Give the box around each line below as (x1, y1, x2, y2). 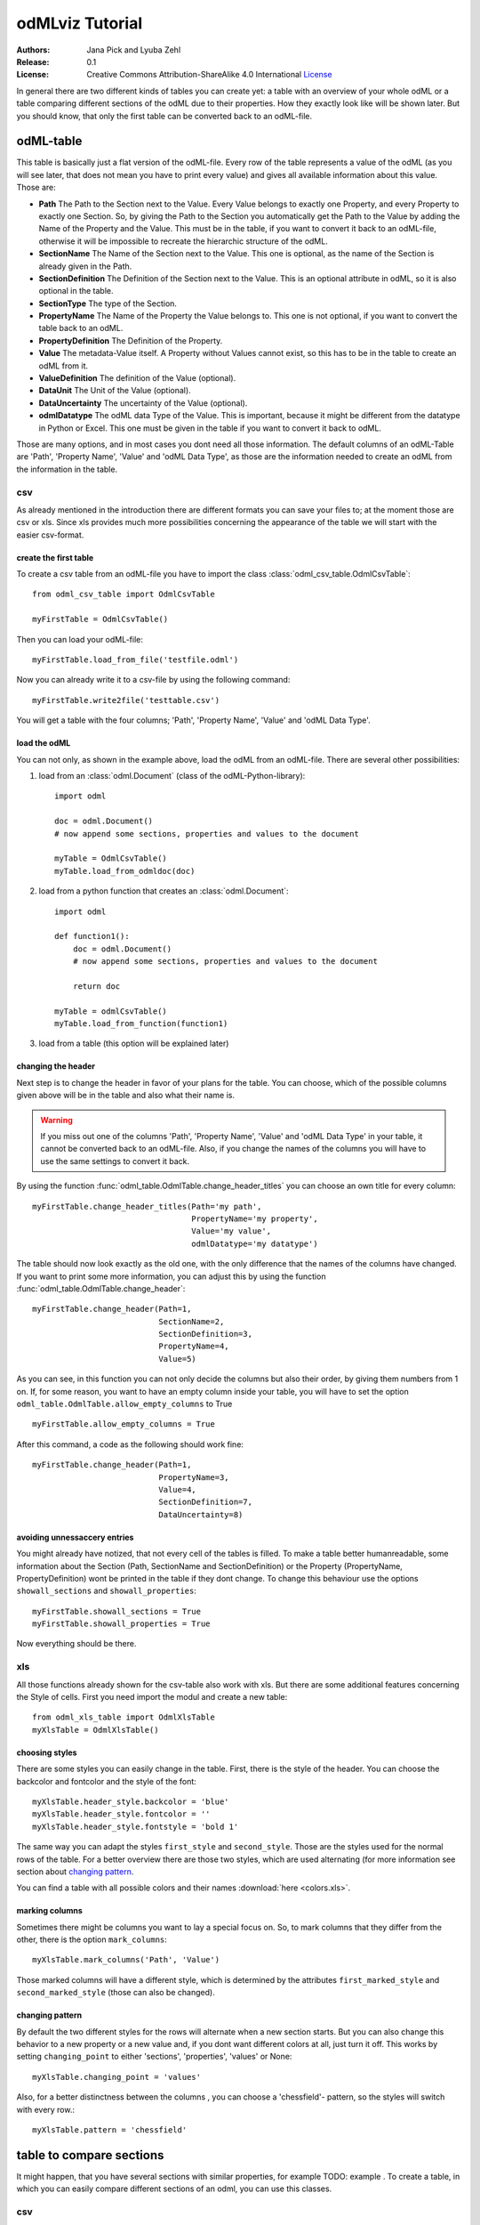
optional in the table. (38, 286, 115, 296)
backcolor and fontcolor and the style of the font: (16, 1776, 197, 1786)
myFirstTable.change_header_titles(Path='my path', (32, 1201, 262, 1211)
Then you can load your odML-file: (16, 634, 144, 644)
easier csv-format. (16, 530, 84, 540)
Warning (40, 1114, 73, 1125)
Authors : (16, 44, 51, 55)
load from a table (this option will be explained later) (38, 1038, 229, 1049)
